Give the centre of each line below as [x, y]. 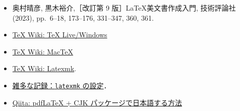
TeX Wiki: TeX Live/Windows [60, 35]
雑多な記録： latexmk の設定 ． [62, 85]
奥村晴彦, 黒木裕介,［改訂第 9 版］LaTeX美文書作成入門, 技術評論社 [124, 8]
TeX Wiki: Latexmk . [44, 68]
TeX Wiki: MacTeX [43, 51]
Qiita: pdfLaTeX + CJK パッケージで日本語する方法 [97, 102]
